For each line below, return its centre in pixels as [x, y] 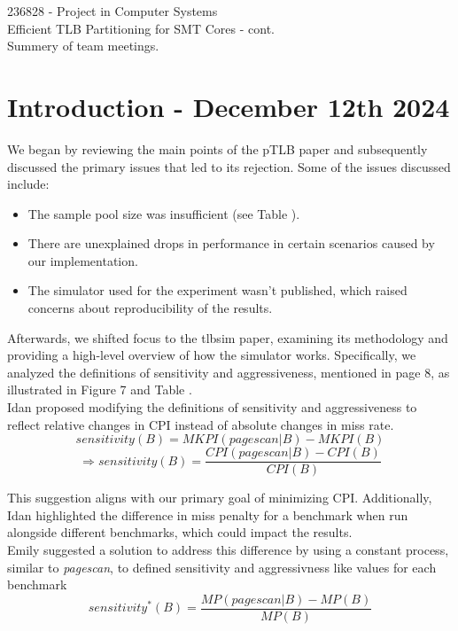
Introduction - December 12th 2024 [229, 106]
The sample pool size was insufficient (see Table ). [164, 213]
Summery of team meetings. [83, 46]
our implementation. [83, 260]
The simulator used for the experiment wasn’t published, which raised [217, 290]
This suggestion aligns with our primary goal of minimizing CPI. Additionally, [220, 498]
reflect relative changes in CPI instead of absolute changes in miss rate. [201, 424]
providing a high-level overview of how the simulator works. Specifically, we [212, 355]
